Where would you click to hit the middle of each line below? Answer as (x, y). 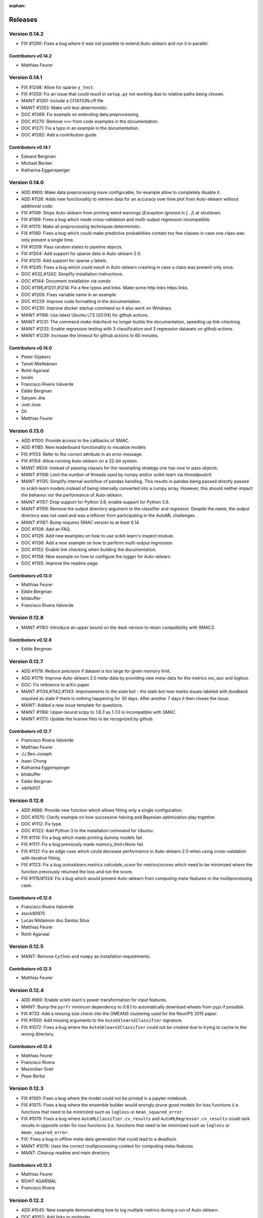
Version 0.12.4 (26, 990)
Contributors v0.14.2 (30, 56)
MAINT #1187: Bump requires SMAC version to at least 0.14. (81, 522)
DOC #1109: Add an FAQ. (46, 529)
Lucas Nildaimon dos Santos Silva (55, 920)
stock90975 (33, 913)
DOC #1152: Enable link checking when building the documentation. (89, 550)
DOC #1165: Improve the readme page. (60, 563)
